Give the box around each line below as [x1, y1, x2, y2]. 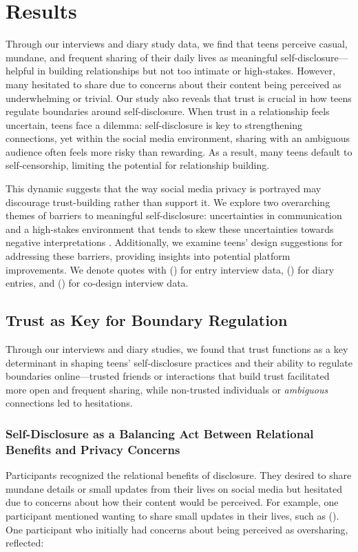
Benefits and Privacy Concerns [6, 440, 180, 458]
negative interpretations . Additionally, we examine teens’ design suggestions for [6, 235, 343, 249]
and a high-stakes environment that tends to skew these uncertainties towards [6, 221, 334, 236]
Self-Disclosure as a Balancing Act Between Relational [6, 425, 314, 442]
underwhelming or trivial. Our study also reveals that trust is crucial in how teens [6, 90, 352, 105]
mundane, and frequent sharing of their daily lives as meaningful [6, 50, 278, 64]
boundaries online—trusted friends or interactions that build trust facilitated [6, 369, 330, 383]
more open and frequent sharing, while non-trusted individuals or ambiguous [6, 382, 328, 396]
